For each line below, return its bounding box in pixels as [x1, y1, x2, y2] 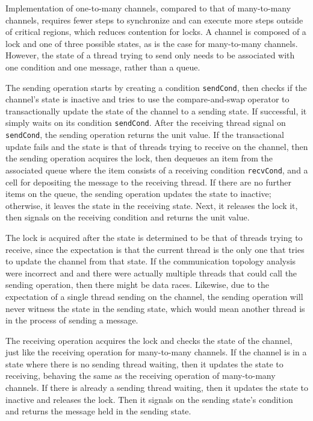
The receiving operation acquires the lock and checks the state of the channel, [5, 334, 293, 346]
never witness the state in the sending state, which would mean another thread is [5, 302, 305, 314]
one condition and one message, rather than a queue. [5, 60, 200, 73]
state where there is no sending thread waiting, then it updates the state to [5, 357, 284, 370]
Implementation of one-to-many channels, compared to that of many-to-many [5, 2, 291, 14]
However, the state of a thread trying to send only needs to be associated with [5, 49, 295, 61]
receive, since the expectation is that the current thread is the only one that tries [5, 243, 305, 255]
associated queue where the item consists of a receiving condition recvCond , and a [5, 163, 308, 176]
